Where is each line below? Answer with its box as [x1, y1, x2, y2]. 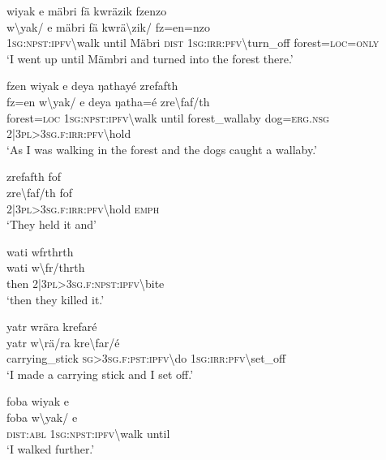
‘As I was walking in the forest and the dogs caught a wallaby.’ [6, 140, 317, 157]
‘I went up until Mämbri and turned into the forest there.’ [6, 49, 294, 67]
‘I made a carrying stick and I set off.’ [6, 365, 194, 382]
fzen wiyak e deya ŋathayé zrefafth [6, 77, 178, 94]
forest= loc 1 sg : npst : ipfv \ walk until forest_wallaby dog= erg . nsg [6, 109, 329, 126]
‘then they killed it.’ [6, 290, 105, 307]
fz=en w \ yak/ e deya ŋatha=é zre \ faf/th [6, 92, 210, 110]
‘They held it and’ [6, 216, 96, 233]
